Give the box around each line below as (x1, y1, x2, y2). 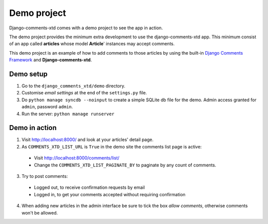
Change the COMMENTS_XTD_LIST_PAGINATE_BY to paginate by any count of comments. (34, 162, 216, 168)
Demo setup (9, 70, 48, 78)
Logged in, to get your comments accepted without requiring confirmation (34, 191, 186, 197)
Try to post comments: (21, 173, 68, 179)
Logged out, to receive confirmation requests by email (34, 184, 145, 191)
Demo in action (9, 124, 57, 132)
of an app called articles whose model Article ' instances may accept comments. (9, 41, 175, 47)
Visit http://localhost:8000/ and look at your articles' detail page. (21, 137, 154, 143)
